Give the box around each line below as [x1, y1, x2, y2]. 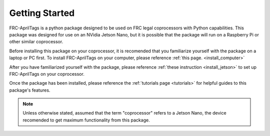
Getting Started [9, 7, 75, 18]
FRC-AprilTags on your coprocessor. [9, 71, 84, 77]
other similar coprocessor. [9, 39, 63, 45]
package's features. [9, 87, 50, 93]
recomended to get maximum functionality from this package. [22, 117, 150, 123]
